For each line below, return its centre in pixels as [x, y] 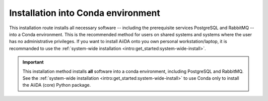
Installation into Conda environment [85, 13]
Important [33, 62]
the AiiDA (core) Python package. [57, 85]
